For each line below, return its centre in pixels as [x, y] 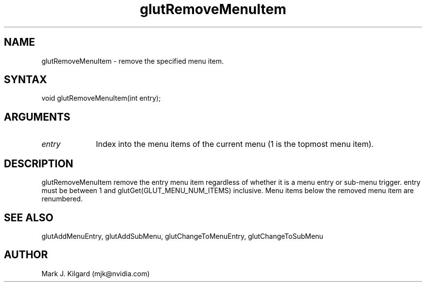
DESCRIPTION [39, 163]
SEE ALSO [29, 217]
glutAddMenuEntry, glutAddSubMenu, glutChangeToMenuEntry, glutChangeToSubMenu [182, 236]
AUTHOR [26, 255]
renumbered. [62, 199]
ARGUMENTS [37, 117]
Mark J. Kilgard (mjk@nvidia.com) [96, 273]
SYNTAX [26, 80]
